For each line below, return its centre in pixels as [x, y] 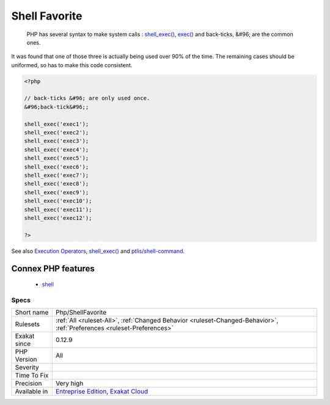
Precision [28, 384]
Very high [69, 384]
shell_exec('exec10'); [58, 201]
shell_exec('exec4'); [57, 149]
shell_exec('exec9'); [57, 192]
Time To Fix [32, 376]
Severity [27, 368]
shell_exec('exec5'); [57, 158]
